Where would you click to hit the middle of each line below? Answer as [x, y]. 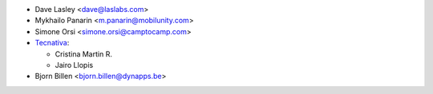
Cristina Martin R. [83, 54]
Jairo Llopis [74, 65]
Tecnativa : [52, 43]
